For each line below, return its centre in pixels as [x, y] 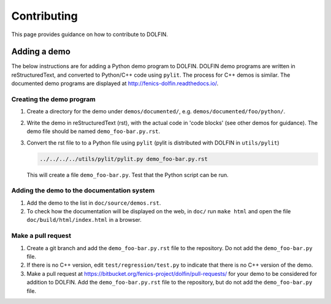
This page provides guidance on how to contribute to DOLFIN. [90, 34]
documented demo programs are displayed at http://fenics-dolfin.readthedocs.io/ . [115, 83]
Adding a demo [41, 52]
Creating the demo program [54, 99]
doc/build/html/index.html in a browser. [84, 220]
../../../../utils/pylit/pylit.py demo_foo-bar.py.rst [124, 159]
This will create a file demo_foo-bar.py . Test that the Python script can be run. [128, 175]
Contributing [44, 16]
